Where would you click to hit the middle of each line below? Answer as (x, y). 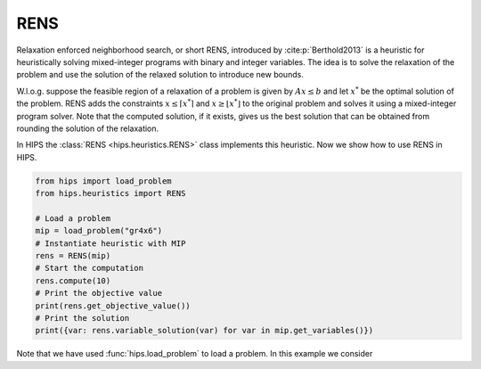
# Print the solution (82, 318)
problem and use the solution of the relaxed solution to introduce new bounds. (160, 75)
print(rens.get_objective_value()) (113, 306)
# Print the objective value (99, 293)
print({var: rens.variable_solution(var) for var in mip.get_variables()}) (204, 331)
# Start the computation (90, 268)
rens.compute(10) (73, 280)
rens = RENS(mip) (73, 255)
